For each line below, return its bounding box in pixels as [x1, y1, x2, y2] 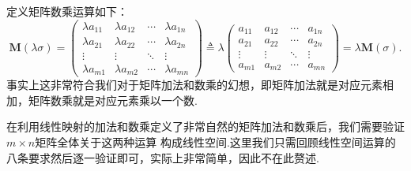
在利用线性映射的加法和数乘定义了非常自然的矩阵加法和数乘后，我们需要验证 [6, 118, 405, 135]
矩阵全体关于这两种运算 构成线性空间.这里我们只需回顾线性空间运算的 [35, 133, 396, 150]
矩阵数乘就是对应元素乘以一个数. [28, 91, 198, 108]
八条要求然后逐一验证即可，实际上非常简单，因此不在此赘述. [6, 149, 319, 165]
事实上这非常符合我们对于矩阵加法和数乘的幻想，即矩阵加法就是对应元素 [6, 76, 383, 93]
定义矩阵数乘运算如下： [6, 3, 128, 19]
